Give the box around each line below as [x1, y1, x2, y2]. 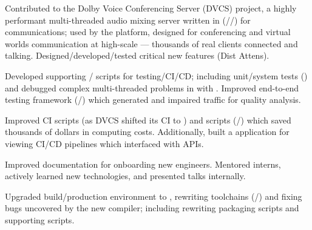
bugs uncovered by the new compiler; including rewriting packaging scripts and [5, 202, 299, 214]
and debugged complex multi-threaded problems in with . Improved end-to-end [5, 81, 299, 94]
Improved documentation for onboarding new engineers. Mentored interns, [5, 157, 281, 170]
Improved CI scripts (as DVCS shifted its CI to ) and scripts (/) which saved [5, 113, 291, 126]
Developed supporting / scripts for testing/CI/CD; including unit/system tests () [5, 69, 308, 82]
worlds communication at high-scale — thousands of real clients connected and [5, 37, 298, 50]
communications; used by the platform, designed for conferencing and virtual [5, 25, 291, 38]
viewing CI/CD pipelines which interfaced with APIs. [5, 137, 204, 149]
